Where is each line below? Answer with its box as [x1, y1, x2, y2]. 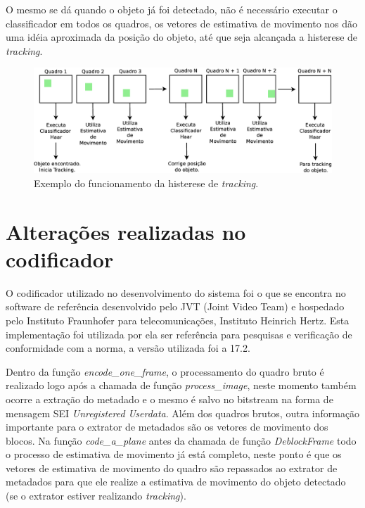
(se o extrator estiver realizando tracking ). [6, 488, 186, 503]
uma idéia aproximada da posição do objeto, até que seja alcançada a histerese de [6, 30, 358, 44]
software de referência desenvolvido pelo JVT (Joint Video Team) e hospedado [6, 299, 345, 314]
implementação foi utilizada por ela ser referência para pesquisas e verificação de [6, 326, 352, 341]
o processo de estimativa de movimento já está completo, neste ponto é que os [6, 447, 342, 462]
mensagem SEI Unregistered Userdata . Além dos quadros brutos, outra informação [6, 405, 360, 420]
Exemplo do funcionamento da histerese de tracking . [34, 175, 259, 190]
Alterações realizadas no [6, 217, 246, 246]
